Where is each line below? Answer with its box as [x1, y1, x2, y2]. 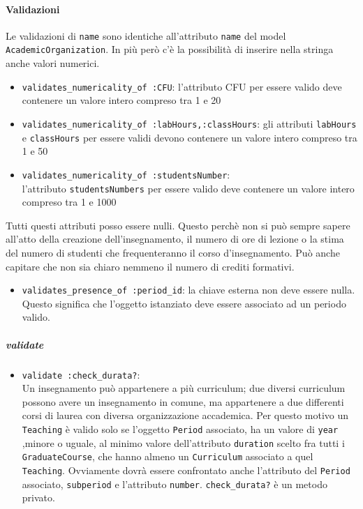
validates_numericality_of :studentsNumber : [22, 167, 230, 181]
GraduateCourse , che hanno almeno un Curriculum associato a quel [22, 449, 313, 464]
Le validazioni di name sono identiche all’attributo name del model [6, 28, 286, 43]
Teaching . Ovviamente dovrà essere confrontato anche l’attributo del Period [22, 462, 350, 477]
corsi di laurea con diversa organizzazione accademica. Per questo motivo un [22, 408, 349, 423]
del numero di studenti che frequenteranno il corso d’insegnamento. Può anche [6, 245, 340, 259]
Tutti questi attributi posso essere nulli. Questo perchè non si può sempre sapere [6, 218, 350, 232]
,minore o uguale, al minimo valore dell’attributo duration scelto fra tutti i [22, 435, 345, 450]
